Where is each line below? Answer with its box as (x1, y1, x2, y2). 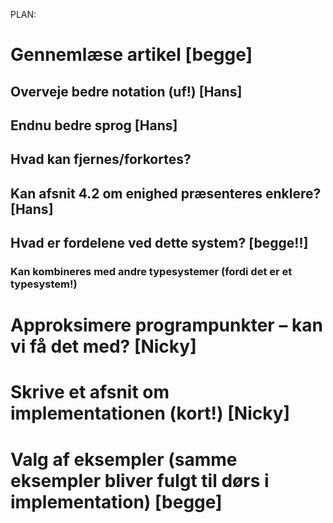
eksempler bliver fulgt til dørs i (10, 469, 270, 492)
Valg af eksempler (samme (10, 448, 238, 471)
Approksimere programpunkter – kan (10, 314, 323, 337)
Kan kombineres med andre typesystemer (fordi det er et (10, 265, 293, 279)
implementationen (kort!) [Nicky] (10, 402, 291, 425)
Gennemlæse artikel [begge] (10, 44, 253, 66)
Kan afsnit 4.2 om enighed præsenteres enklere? (10, 185, 322, 202)
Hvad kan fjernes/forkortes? (10, 151, 192, 168)
